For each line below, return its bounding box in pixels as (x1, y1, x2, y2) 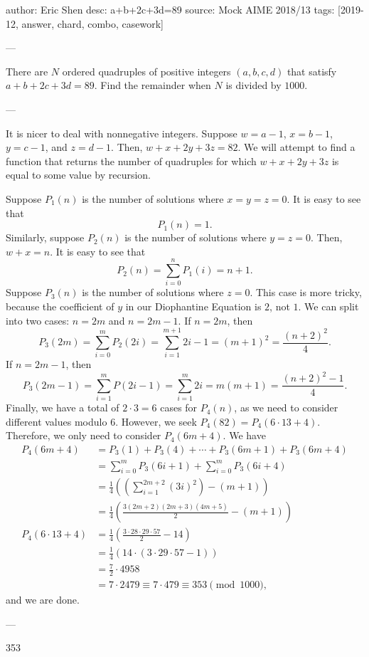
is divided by (225, 78, 282, 93)
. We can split (298, 299, 359, 314)
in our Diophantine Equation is (125, 299, 262, 314)
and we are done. (6, 592, 80, 607)
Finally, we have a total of (6, 400, 119, 415)
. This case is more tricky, (250, 285, 362, 300)
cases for (160, 400, 198, 415)
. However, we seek (115, 414, 197, 429)
